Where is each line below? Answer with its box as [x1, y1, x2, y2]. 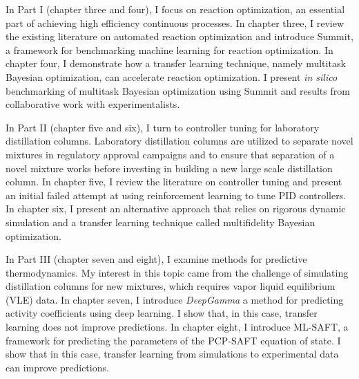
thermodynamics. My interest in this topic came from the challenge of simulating [6, 265, 349, 279]
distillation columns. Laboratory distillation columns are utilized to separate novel [6, 133, 353, 148]
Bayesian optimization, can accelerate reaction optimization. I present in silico [6, 69, 338, 84]
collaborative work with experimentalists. [6, 97, 180, 111]
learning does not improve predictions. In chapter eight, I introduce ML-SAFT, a [6, 320, 349, 334]
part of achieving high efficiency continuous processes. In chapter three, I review [6, 15, 345, 30]
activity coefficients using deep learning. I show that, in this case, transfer [6, 306, 318, 320]
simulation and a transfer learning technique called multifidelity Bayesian [6, 214, 316, 229]
